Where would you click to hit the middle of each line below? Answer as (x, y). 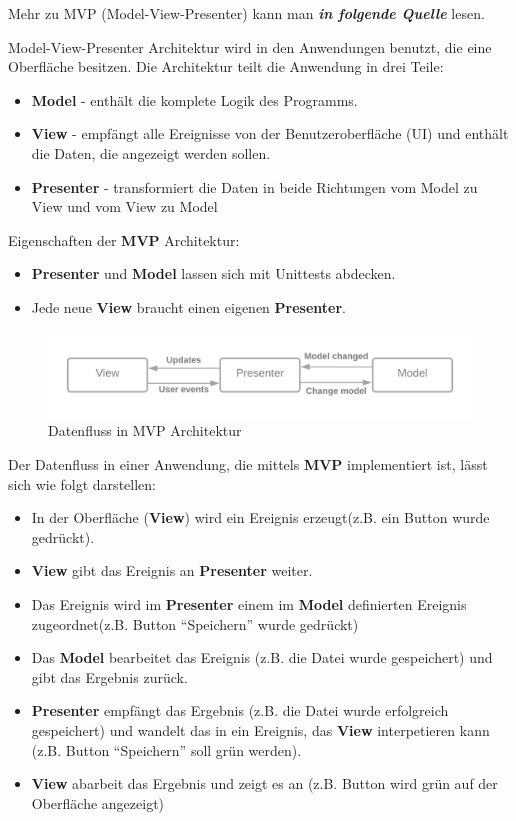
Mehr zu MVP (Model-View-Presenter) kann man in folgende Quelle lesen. (246, 13)
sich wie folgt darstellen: (82, 483)
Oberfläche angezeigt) (98, 802)
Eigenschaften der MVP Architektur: (124, 239)
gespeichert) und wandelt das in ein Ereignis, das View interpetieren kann (260, 729)
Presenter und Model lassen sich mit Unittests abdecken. (213, 273)
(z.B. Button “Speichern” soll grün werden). (166, 749)
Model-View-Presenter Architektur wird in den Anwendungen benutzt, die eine (250, 46)
